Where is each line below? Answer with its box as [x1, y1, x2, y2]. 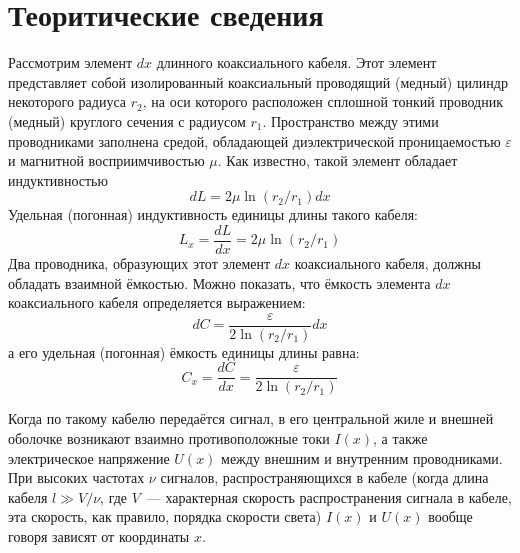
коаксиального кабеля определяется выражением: [8, 292, 306, 313]
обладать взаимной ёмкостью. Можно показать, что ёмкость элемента [8, 272, 431, 293]
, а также [373, 428, 428, 449]
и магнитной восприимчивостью [8, 150, 205, 171]
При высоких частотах [8, 467, 145, 488]
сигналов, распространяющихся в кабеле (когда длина [160, 467, 489, 488]
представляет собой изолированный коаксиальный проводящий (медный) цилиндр [8, 71, 508, 92]
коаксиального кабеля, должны [294, 252, 481, 273]
